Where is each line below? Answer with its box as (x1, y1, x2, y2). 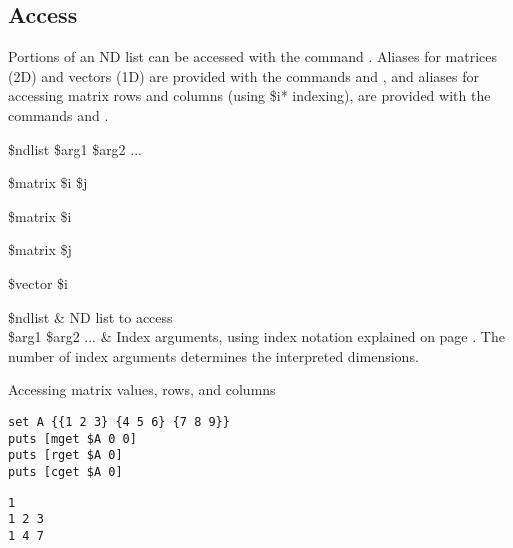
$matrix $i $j (8, 172, 88, 193)
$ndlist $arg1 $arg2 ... (8, 138, 142, 159)
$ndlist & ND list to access (8, 306, 173, 327)
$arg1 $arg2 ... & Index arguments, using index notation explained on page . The (8, 326, 505, 347)
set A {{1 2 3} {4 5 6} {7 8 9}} (8, 414, 230, 429)
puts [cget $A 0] (8, 464, 123, 479)
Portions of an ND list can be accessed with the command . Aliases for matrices (8, 46, 498, 67)
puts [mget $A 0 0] (8, 431, 137, 446)
